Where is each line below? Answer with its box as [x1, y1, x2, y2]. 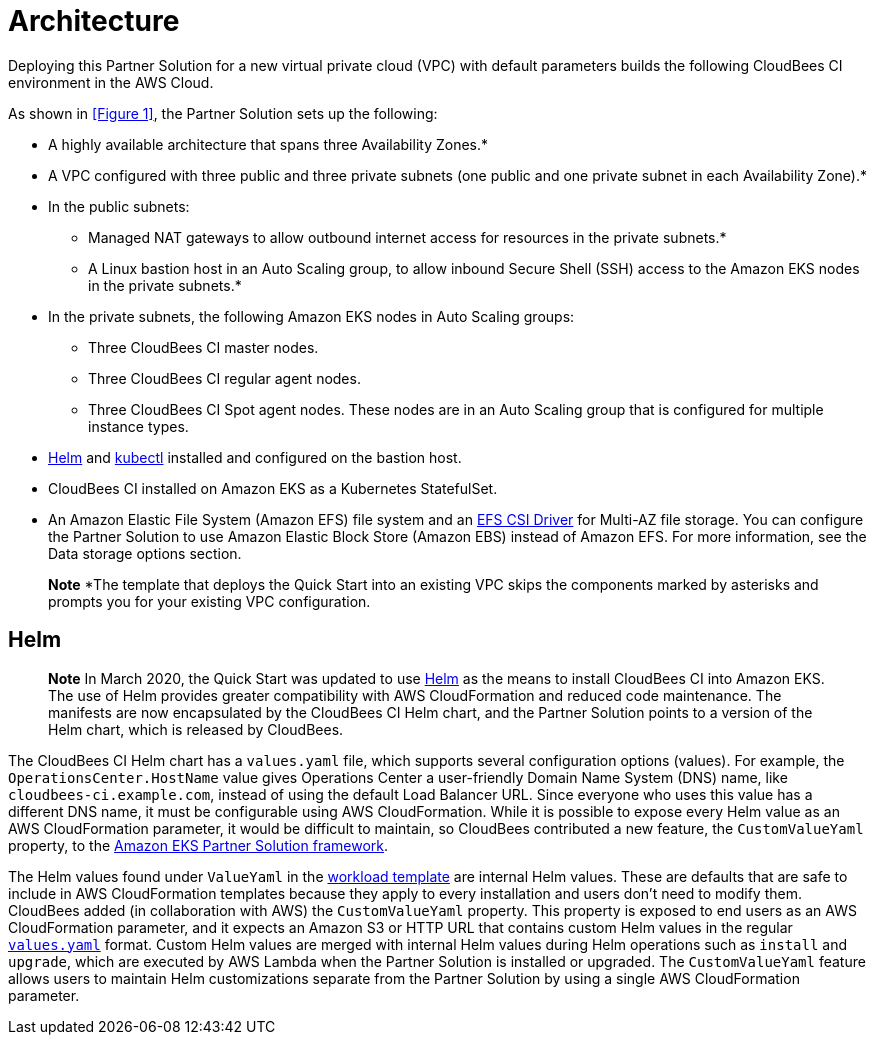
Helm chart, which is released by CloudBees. [48, 720, 344, 738]
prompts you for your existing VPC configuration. [48, 592, 371, 610]
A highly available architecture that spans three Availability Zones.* [48, 135, 489, 153]
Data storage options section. [48, 544, 242, 562]
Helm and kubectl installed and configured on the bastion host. [48, 448, 462, 466]
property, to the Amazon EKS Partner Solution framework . [8, 836, 389, 854]
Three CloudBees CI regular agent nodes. [88, 369, 361, 387]
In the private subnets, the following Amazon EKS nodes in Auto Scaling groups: [48, 307, 575, 325]
